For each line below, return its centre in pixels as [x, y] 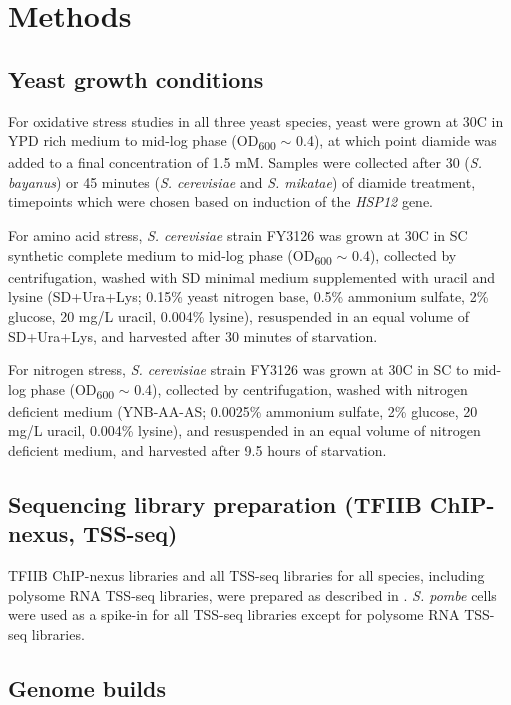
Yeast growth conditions [136, 78]
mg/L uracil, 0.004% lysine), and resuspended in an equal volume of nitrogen [244, 430]
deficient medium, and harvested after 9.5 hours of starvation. [197, 450]
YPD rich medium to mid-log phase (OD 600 [142, 141]
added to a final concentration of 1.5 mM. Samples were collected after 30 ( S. [245, 162]
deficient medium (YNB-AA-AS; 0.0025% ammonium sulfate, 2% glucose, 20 [243, 410]
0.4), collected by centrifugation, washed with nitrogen [301, 388]
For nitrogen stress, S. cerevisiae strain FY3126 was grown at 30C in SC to [238, 369]
